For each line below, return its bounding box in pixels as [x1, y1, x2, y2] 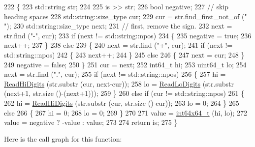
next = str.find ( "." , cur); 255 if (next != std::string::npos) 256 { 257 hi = [4, 69, 226, 79]
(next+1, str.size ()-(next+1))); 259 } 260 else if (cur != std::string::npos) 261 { [4, 88, 245, 98]
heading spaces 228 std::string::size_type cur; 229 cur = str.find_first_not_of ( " [4, 11, 247, 21]
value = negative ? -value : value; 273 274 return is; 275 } [4, 117, 178, 127]
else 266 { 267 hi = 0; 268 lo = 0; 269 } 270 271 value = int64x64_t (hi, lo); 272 [4, 107, 247, 118]
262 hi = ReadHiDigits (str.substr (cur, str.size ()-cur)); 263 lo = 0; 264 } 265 [4, 97, 239, 108]
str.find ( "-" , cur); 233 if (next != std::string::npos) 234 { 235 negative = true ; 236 [4, 30, 252, 40]
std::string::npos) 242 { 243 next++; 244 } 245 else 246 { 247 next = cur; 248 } [4, 49, 245, 59]
